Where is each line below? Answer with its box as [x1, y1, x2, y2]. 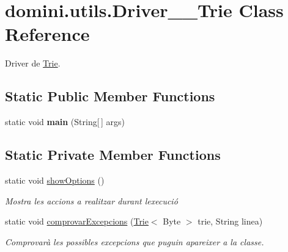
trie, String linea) [198, 215, 263, 228]
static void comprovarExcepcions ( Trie [5, 215, 149, 228]
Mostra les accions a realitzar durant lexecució [5, 194, 178, 207]
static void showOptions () [5, 173, 105, 186]
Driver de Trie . [5, 57, 61, 70]
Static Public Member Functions [5, 87, 215, 106]
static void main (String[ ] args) [5, 115, 125, 128]
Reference [5, 21, 90, 46]
